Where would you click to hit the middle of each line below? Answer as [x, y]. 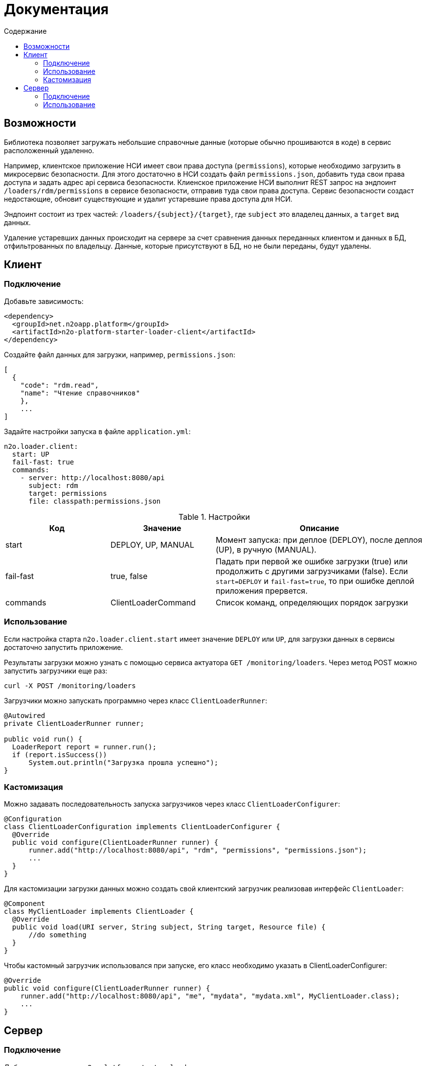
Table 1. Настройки [214, 517]
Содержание [25, 31]
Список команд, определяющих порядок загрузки [312, 602]
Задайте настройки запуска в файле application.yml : [97, 431]
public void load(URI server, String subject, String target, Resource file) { [169, 927]
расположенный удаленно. [49, 150]
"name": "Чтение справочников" [80, 393]
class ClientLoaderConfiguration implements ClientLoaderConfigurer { [142, 827]
